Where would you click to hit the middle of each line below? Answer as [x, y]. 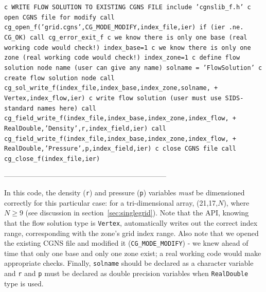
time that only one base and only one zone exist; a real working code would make [133, 253]
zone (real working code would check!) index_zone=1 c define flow [122, 58]
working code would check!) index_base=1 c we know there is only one [128, 48]
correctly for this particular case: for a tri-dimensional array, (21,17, [111, 202]
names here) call [67, 108]
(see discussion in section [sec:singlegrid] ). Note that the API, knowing [137, 213]
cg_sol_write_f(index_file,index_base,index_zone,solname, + [111, 88]
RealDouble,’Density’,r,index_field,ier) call [85, 128]
